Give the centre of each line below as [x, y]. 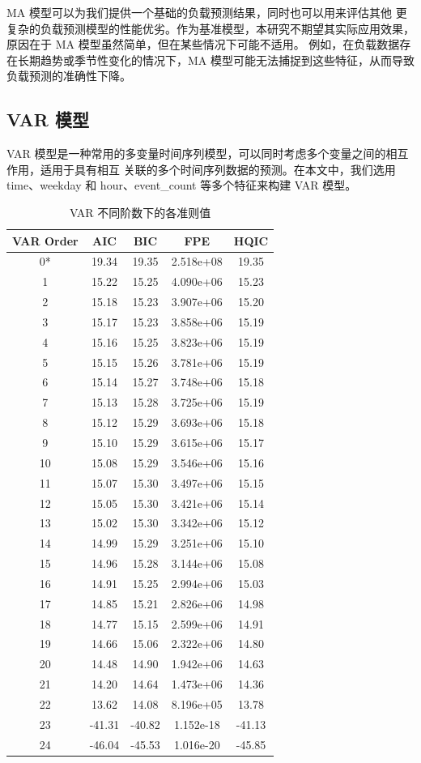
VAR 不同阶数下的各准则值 [140, 212]
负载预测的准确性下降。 [69, 76]
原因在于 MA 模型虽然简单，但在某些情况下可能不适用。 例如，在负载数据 [203, 44]
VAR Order [45, 240]
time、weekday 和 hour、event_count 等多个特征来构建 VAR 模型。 [182, 185]
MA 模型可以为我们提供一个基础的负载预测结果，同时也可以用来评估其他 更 [207, 12]
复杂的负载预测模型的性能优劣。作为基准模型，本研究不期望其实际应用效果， [210, 28]
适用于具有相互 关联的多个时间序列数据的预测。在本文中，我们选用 [218, 169]
